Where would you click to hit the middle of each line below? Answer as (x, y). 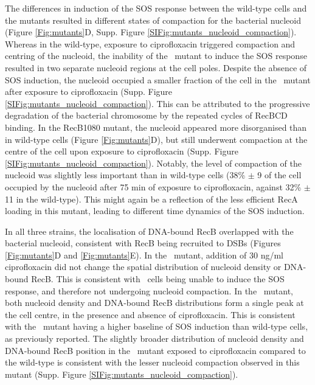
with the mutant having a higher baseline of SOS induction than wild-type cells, (157, 326)
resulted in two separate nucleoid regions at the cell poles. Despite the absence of (156, 67)
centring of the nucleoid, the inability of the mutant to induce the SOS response (156, 56)
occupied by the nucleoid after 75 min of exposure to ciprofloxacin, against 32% (153, 186)
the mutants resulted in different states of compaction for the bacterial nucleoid (153, 20)
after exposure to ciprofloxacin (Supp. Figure (89, 92)
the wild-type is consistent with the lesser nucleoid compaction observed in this (152, 362)
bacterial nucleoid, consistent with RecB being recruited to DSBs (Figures (143, 243)
